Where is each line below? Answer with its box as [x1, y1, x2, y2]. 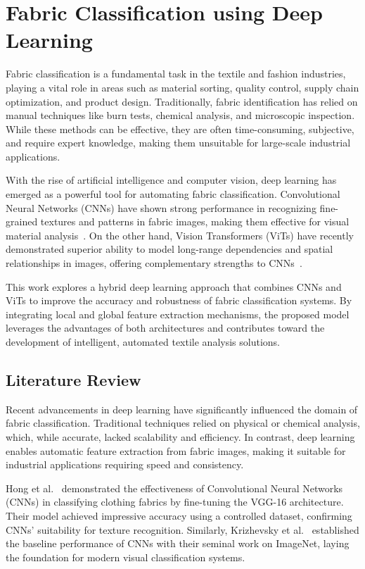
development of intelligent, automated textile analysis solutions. [6, 334, 280, 349]
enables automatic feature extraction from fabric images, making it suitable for [6, 443, 346, 458]
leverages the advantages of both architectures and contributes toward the [6, 320, 325, 335]
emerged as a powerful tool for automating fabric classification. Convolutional [6, 187, 340, 201]
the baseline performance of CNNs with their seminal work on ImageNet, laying [6, 536, 350, 551]
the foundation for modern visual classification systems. [6, 549, 245, 564]
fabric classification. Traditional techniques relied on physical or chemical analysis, [6, 415, 360, 430]
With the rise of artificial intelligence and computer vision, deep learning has [6, 173, 337, 187]
